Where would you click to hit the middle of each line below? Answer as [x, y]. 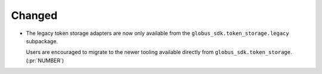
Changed [34, 15]
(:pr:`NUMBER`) [45, 60]
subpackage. [42, 41]
